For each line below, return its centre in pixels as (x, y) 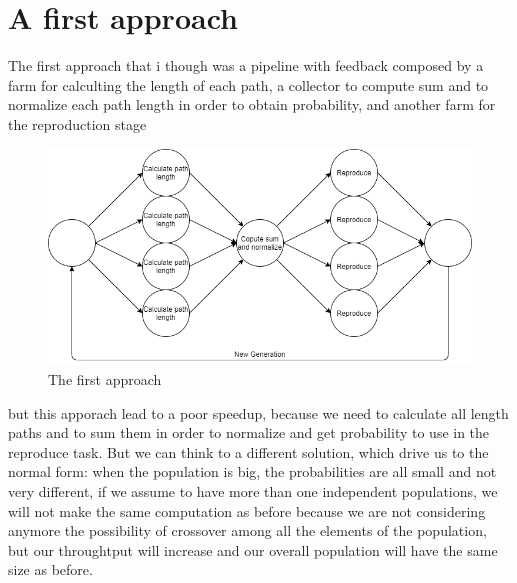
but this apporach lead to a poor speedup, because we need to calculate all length (258, 412)
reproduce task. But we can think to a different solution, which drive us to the (248, 451)
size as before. (50, 569)
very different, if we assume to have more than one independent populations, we (253, 491)
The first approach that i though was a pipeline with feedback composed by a (246, 65)
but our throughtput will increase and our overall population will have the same (253, 549)
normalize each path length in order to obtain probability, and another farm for (252, 104)
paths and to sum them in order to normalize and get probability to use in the (249, 432)
